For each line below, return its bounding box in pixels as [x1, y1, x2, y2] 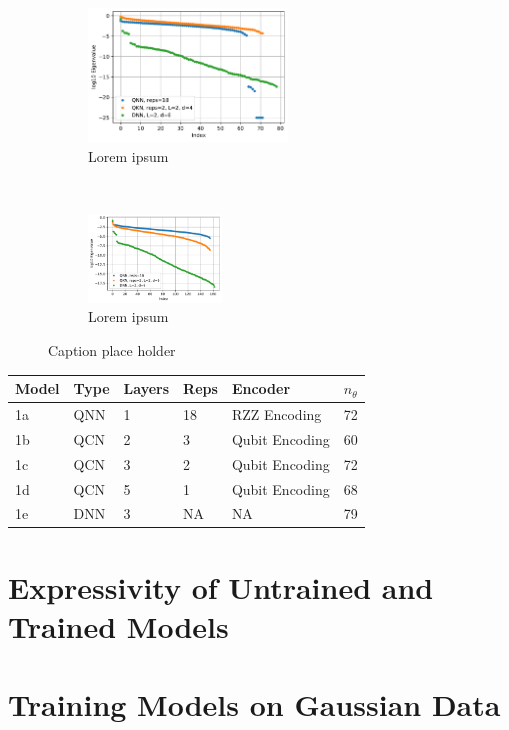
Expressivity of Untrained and [8, 566, 434, 607]
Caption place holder [48, 340, 176, 361]
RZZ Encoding [231, 403, 322, 424]
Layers [123, 378, 170, 399]
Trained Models [8, 605, 229, 646]
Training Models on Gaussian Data [8, 684, 501, 725]
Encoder [231, 378, 291, 399]
